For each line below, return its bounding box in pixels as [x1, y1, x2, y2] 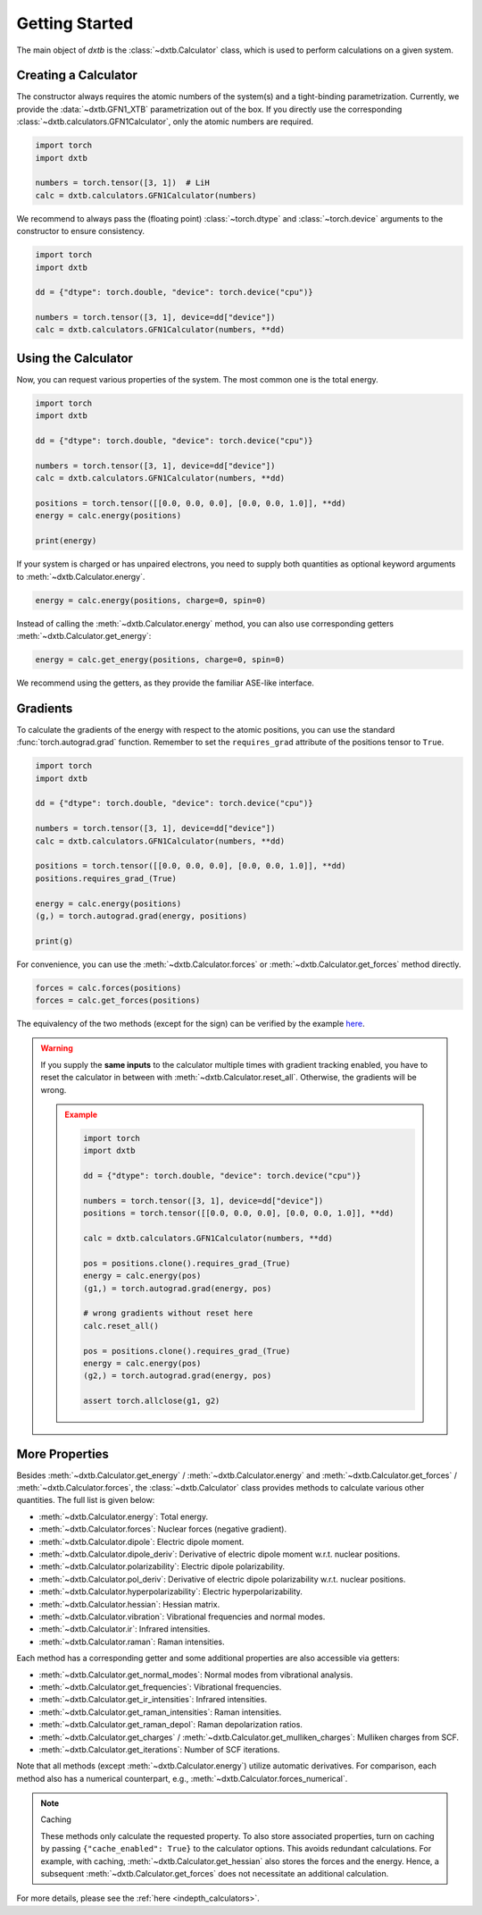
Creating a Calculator [16, 68, 137, 83]
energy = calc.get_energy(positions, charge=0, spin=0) [35, 654, 286, 665]
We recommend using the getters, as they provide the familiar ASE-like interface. [16, 677, 314, 688]
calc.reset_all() [83, 1321, 160, 1331]
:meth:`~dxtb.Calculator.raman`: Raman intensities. [38, 1636, 225, 1647]
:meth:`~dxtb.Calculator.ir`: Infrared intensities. [38, 1624, 211, 1634]
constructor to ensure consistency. [16, 226, 145, 237]
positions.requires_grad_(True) [35, 873, 178, 884]
